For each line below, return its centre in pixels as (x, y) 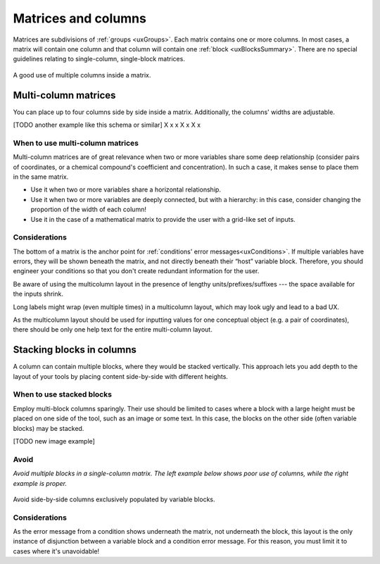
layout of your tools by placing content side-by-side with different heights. (121, 376)
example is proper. (40, 483)
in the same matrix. (41, 177)
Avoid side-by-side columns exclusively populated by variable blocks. (114, 499)
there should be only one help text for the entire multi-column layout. (113, 330)
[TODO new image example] (54, 441)
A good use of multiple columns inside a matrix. (82, 75)
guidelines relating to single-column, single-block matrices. (99, 59)
